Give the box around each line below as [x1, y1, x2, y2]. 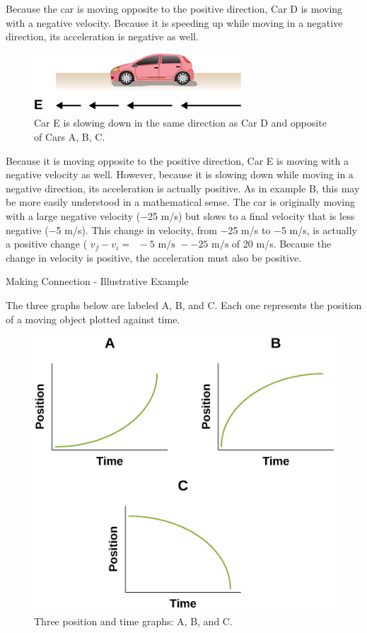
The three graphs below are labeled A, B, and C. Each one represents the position [6, 297, 362, 312]
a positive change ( [6, 236, 88, 251]
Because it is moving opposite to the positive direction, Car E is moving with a [6, 153, 349, 168]
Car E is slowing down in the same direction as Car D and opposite [34, 115, 327, 130]
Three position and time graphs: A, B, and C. [34, 613, 233, 628]
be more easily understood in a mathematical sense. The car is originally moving [6, 194, 356, 209]
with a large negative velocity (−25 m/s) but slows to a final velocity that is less [6, 208, 355, 223]
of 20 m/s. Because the [231, 236, 332, 251]
